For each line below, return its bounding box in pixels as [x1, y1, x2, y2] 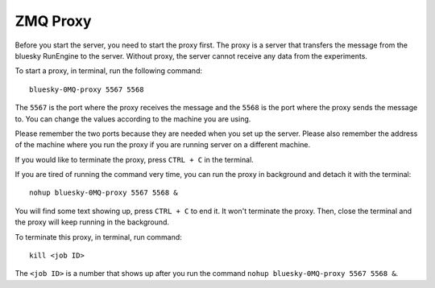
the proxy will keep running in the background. [14, 217, 169, 227]
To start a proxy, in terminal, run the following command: [14, 66, 203, 76]
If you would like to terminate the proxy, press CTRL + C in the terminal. [14, 154, 254, 164]
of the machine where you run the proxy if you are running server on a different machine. [14, 140, 310, 150]
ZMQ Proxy [14, 12, 92, 30]
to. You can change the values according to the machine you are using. [14, 113, 251, 124]
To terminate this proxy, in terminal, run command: [14, 232, 183, 241]
